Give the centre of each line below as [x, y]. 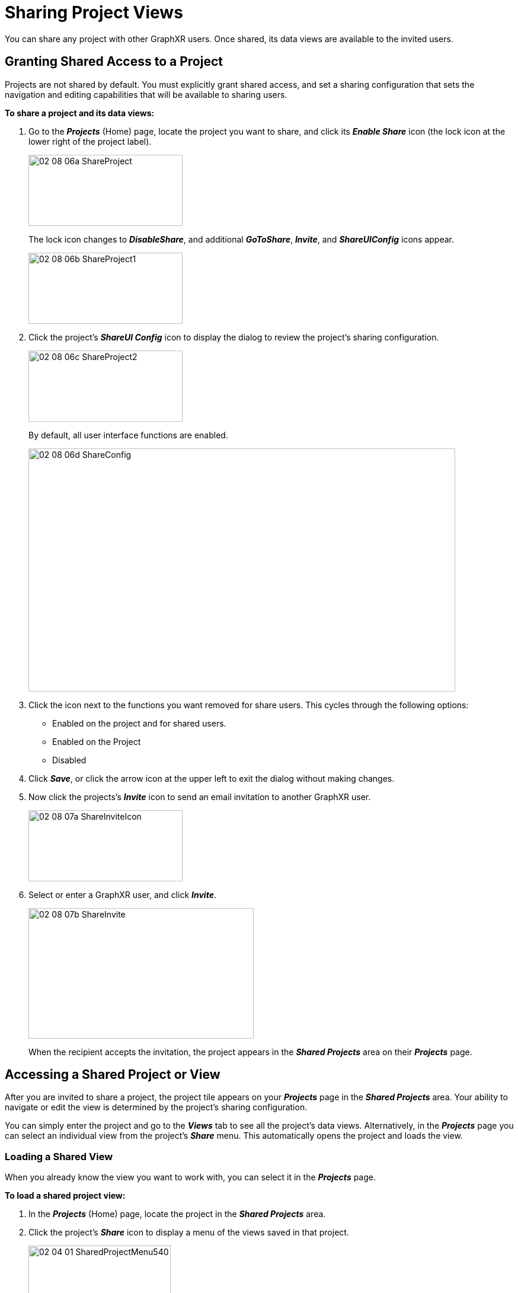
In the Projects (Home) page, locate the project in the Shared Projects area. [177, 1214]
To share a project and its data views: [80, 113]
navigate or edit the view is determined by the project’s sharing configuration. [156, 1107]
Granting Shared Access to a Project [114, 62]
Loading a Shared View [59, 1156]
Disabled [69, 760]
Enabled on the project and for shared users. [139, 723]
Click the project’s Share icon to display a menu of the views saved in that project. [189, 1233]
